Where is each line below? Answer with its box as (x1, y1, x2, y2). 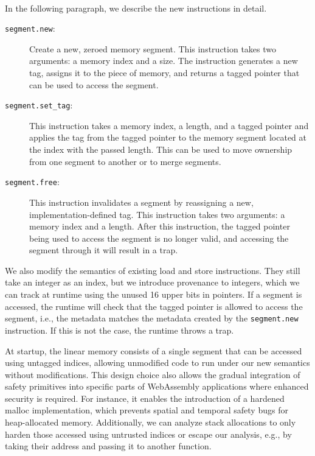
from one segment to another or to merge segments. (29, 155, 221, 167)
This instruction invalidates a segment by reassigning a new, (29, 195, 254, 208)
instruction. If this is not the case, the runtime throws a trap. (5, 323, 234, 336)
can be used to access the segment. (29, 78, 159, 91)
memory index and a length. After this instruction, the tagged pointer (29, 220, 290, 233)
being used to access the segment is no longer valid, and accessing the (29, 231, 289, 244)
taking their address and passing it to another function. (5, 440, 212, 452)
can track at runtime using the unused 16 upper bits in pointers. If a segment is (5, 288, 302, 301)
